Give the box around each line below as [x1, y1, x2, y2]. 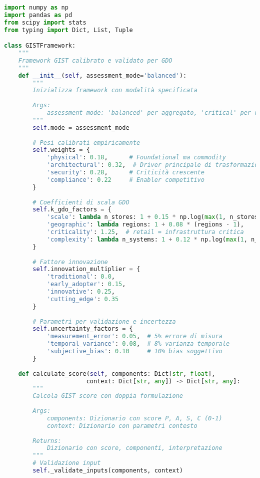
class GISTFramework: [4, 42, 76, 50]
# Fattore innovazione [32, 258, 108, 266]
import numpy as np [4, 4, 68, 11]
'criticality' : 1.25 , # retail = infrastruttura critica [46, 228, 244, 236]
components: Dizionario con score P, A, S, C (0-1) [46, 414, 222, 422]
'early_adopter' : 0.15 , [46, 281, 126, 288]
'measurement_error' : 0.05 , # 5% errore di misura [46, 333, 222, 340]
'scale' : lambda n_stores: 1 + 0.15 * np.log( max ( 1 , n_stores [46, 213, 258, 221]
